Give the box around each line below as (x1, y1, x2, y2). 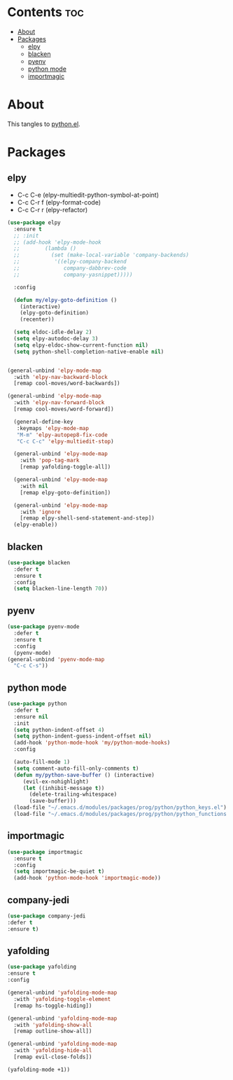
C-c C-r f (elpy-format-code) (17, 198, 101, 207)
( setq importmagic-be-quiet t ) (13, 868, 105, 875)
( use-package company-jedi (7, 912, 86, 920)
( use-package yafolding (7, 964, 77, 971)
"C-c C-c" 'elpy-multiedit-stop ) (16, 438, 114, 445)
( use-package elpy (7, 219, 61, 226)
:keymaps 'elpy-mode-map (16, 424, 90, 431)
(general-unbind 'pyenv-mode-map (7, 656, 105, 663)
